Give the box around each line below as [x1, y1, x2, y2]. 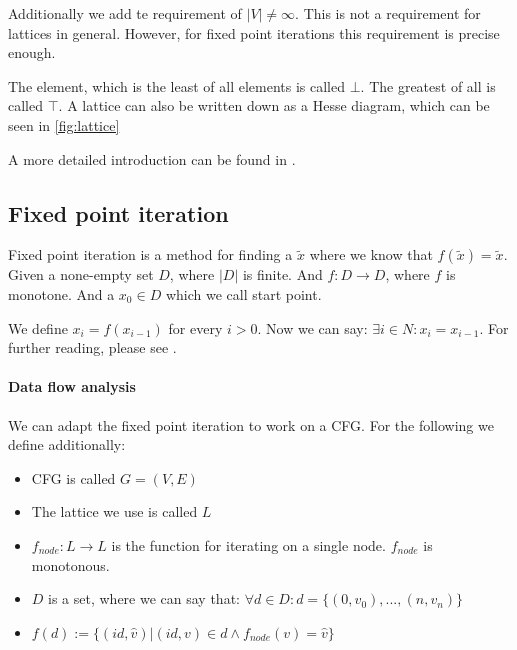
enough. [8, 42, 56, 63]
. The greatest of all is [360, 75, 496, 96]
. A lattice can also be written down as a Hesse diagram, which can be [58, 95, 490, 116]
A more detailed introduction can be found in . [8, 148, 296, 169]
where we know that [309, 244, 433, 265]
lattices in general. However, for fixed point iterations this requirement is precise [8, 22, 500, 43]
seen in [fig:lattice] [8, 114, 120, 135]
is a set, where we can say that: [48, 588, 240, 609]
